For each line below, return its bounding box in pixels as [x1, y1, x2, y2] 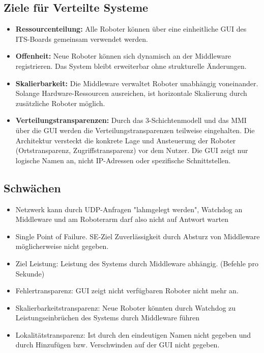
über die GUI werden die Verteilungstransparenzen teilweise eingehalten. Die [15, 124, 255, 135]
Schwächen [4, 180, 61, 195]
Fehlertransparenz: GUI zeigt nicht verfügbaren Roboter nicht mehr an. [15, 285, 239, 296]
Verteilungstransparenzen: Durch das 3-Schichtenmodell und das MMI [15, 115, 247, 125]
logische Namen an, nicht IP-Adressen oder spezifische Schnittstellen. [15, 155, 231, 165]
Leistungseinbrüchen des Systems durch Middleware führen [15, 312, 200, 323]
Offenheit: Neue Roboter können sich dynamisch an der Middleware [15, 51, 231, 61]
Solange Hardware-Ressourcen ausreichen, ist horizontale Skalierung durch [15, 88, 247, 98]
